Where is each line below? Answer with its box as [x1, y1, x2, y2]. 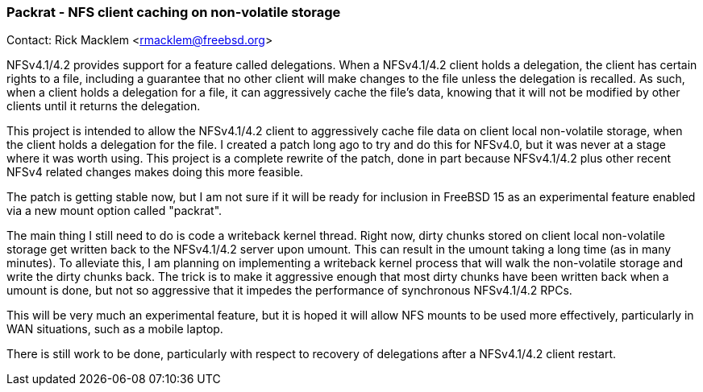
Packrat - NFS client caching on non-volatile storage [6, 4, 341, 20]
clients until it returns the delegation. [6, 99, 201, 113]
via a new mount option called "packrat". [6, 204, 223, 218]
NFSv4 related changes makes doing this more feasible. [6, 165, 304, 179]
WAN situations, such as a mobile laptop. [6, 322, 223, 336]
